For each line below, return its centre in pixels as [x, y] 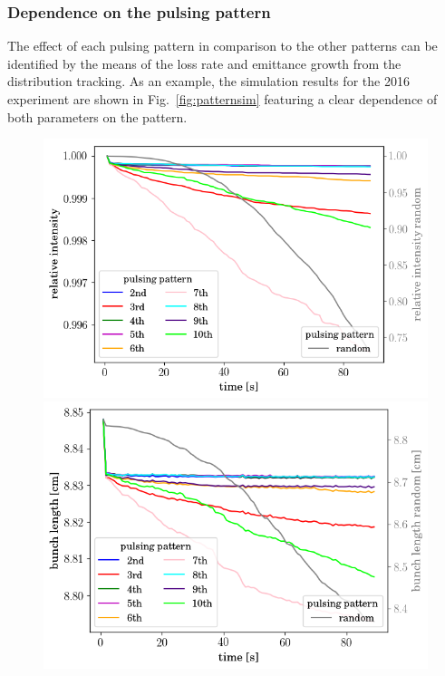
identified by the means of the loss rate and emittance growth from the [204, 63]
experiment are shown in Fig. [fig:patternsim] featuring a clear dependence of [222, 99]
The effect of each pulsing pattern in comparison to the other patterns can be [222, 46]
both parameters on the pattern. [97, 116]
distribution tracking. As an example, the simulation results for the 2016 [208, 81]
